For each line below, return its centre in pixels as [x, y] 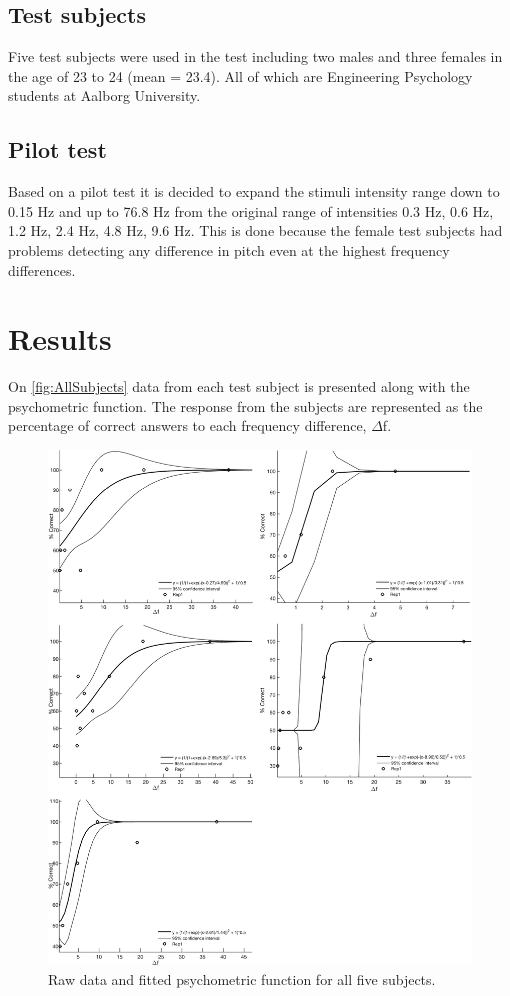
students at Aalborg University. [104, 95]
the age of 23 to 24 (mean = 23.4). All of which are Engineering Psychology [240, 75]
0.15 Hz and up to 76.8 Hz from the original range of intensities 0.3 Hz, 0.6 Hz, [251, 210]
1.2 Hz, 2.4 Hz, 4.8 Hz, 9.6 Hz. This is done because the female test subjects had [255, 230]
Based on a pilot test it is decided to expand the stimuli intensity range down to [254, 191]
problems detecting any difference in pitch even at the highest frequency [229, 249]
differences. [42, 269]
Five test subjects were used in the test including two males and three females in [255, 56]
